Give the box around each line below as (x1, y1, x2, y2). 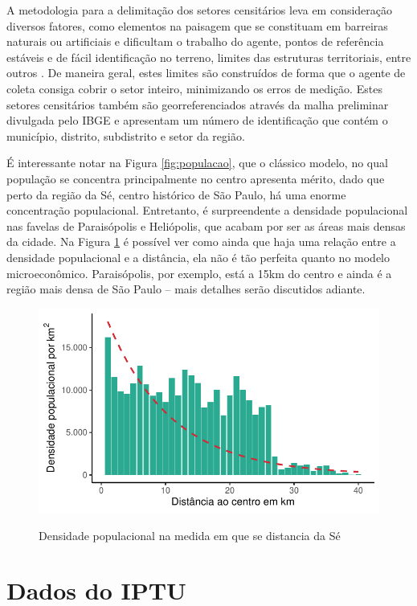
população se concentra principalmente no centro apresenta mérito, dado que (6, 170, 385, 186)
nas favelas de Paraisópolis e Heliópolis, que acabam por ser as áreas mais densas (6, 217, 406, 234)
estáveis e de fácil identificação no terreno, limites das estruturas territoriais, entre (6, 48, 411, 65)
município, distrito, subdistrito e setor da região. (6, 127, 245, 144)
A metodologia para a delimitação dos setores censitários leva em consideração (6, 2, 393, 18)
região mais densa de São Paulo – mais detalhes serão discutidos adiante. (6, 280, 366, 297)
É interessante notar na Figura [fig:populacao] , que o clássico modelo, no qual (6, 154, 388, 171)
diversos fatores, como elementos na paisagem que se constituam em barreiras (6, 17, 388, 34)
